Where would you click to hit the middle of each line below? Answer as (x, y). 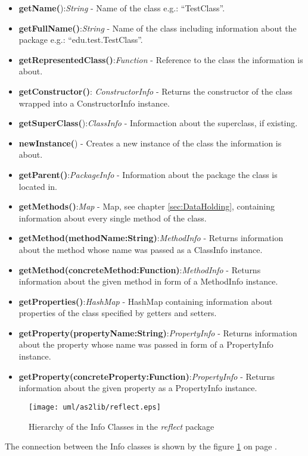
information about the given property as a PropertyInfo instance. (138, 388)
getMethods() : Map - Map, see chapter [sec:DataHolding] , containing (147, 206)
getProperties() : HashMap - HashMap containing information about (146, 301)
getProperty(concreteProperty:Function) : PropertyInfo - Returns (147, 376)
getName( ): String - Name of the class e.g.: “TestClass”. (122, 8)
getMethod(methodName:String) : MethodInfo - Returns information (151, 238)
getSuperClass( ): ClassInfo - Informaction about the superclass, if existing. (158, 123)
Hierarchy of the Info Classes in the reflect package (122, 426)
